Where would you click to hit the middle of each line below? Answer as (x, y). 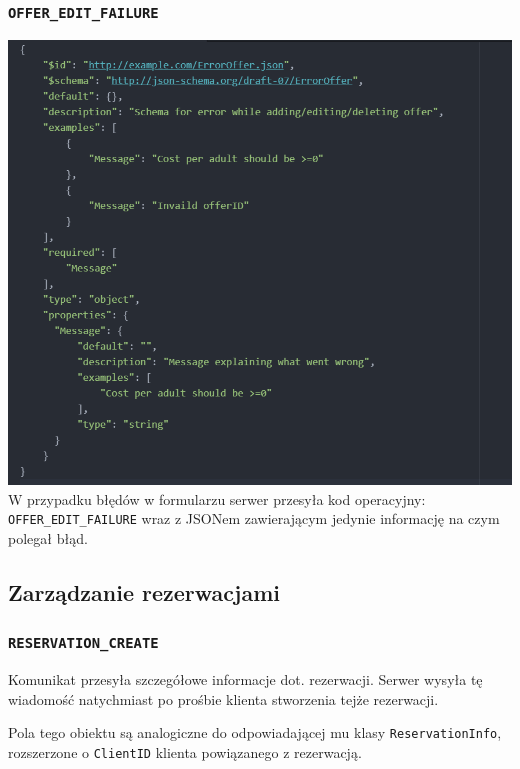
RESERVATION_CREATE (83, 643)
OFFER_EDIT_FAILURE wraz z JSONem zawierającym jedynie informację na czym (254, 518)
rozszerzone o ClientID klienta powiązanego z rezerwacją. (185, 752)
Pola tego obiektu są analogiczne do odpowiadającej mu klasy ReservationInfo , (255, 732)
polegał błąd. (48, 538)
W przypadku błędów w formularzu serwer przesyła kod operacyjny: (217, 498)
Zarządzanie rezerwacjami (144, 592)
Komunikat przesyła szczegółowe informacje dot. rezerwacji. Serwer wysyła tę (245, 679)
